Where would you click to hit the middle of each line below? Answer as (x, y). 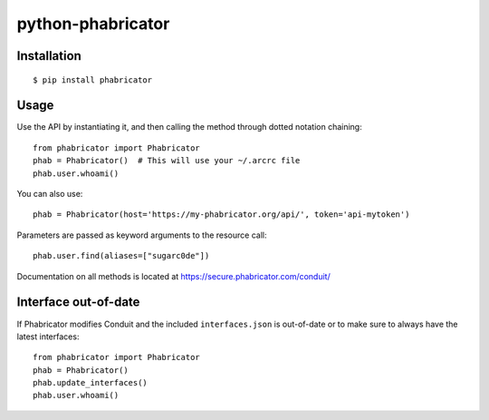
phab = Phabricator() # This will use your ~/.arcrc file (167, 161)
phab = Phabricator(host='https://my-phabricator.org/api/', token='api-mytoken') (221, 215)
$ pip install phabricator (93, 80)
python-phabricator (93, 24)
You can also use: (50, 194)
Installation (49, 56)
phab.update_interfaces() (91, 383)
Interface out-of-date (78, 303)
